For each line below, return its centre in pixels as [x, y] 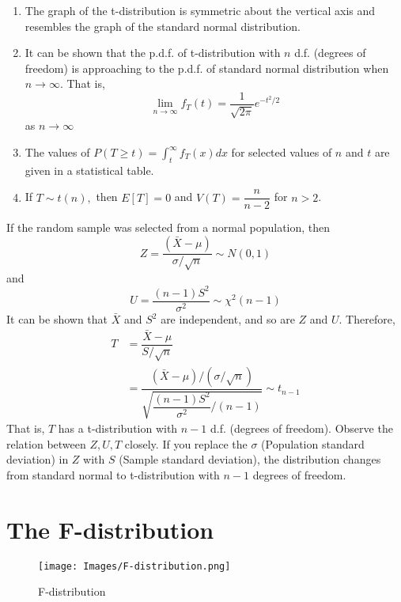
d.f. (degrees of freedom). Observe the [302, 428]
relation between [46, 443]
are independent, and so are [228, 319]
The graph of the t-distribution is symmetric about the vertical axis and [200, 10]
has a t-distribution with [118, 428]
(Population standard [313, 443]
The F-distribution [110, 529]
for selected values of [282, 152]
